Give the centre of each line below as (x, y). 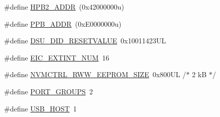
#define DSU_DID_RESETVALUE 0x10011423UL (85, 41)
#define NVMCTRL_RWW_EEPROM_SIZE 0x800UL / (95, 74)
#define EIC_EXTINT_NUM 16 (57, 57)
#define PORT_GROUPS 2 (48, 91)
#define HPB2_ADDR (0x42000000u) (64, 7)
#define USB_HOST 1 (41, 108)
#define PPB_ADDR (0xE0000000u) (63, 23)
